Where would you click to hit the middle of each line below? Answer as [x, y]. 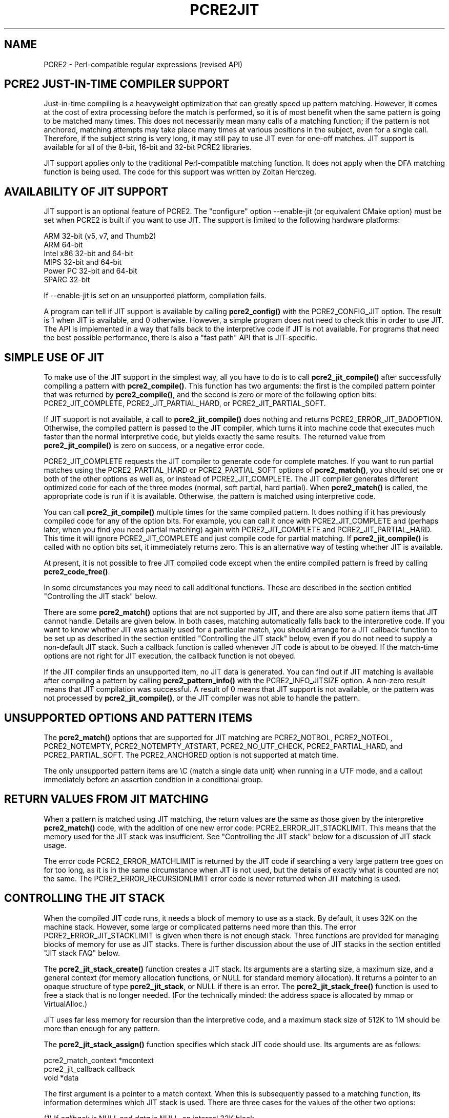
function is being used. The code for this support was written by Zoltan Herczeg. [180, 172]
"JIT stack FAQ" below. [82, 953]
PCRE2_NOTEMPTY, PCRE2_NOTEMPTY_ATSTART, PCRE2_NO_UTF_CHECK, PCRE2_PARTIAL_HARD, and [223, 746]
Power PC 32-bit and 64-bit [90, 271]
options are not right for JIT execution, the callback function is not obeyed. [170, 656]
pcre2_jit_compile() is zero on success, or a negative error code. [154, 446]
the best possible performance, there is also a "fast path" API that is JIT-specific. [180, 338]
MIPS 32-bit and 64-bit [83, 262]
